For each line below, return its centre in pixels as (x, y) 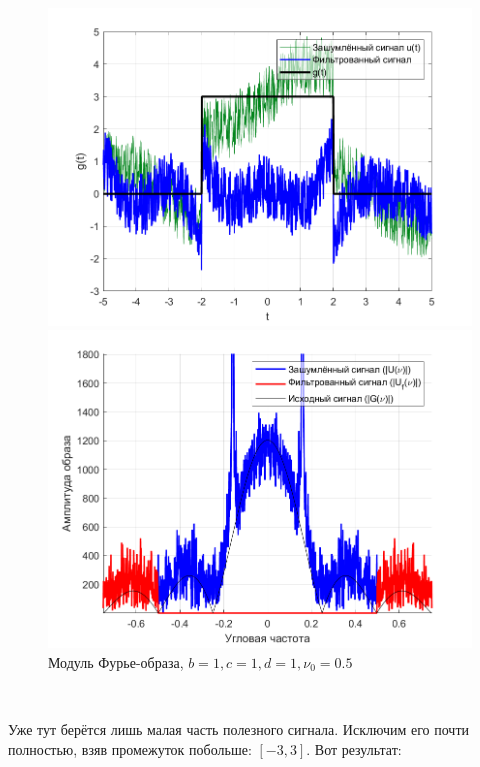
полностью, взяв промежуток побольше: (130, 748)
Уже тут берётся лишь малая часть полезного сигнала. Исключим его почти (239, 729)
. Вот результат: (354, 748)
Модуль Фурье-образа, (116, 661)
